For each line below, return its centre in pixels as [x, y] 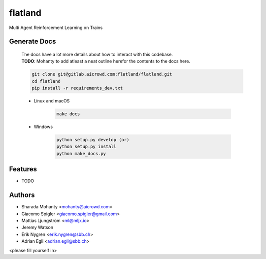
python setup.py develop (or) [93, 140]
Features [23, 169]
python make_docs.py [81, 153]
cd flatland [46, 81]
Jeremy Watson [37, 227]
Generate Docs [33, 42]
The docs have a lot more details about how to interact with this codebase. [97, 54]
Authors [22, 195]
